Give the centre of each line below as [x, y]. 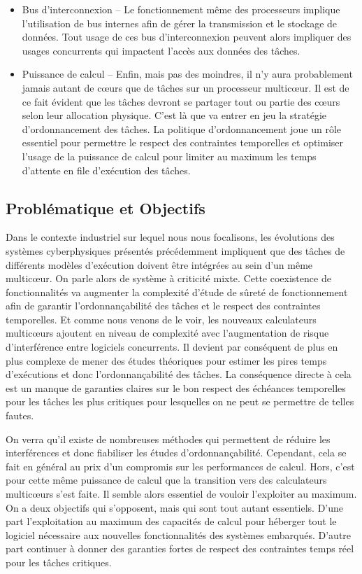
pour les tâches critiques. [59, 562]
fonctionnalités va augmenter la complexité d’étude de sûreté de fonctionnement [177, 292]
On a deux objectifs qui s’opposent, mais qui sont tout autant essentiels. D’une [175, 507]
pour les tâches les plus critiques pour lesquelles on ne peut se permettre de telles [180, 401]
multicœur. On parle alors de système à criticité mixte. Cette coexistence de [168, 278]
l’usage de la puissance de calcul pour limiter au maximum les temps [169, 156]
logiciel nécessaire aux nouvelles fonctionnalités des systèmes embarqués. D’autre [179, 534]
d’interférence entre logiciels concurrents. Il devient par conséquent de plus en [172, 347]
